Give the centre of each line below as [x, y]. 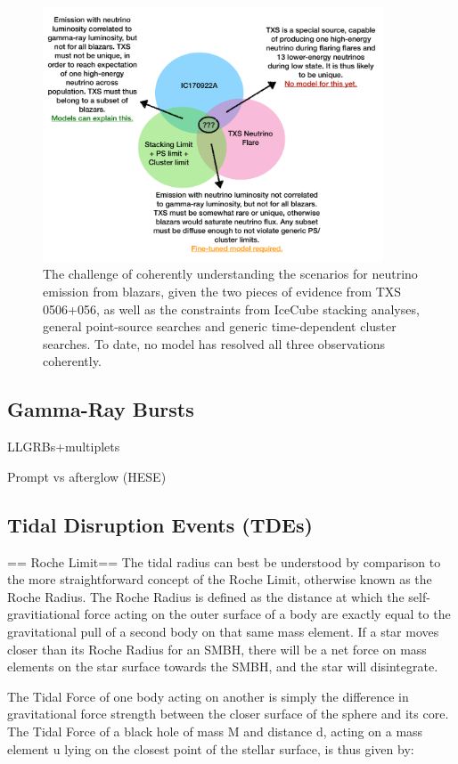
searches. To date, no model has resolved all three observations [214, 343]
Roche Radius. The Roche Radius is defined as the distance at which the [206, 596]
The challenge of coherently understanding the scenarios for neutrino [230, 274]
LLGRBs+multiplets [64, 447]
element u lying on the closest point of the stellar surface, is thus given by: [211, 748]
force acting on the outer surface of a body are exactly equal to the [267, 614]
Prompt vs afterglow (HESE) [87, 476]
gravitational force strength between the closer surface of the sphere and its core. [228, 714]
